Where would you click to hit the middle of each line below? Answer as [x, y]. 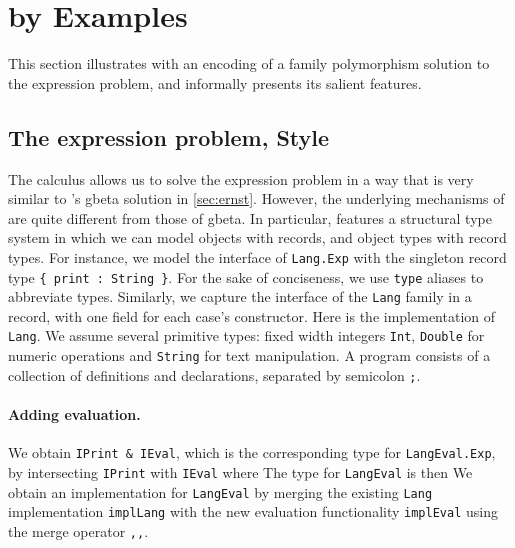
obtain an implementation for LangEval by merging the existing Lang [220, 491]
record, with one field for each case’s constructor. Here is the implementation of [252, 315]
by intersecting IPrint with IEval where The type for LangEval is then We [240, 471]
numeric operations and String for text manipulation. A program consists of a [249, 355]
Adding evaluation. [74, 414]
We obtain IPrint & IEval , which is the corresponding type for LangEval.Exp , [252, 452]
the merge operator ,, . [78, 530]
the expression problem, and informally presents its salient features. [215, 82]
